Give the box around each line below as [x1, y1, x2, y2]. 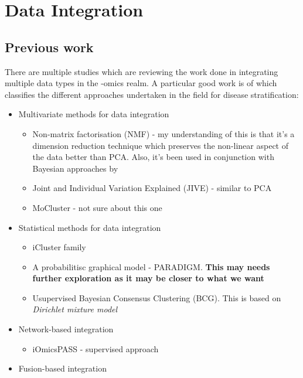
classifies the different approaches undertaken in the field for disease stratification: [5, 88, 299, 100]
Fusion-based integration [18, 362, 107, 374]
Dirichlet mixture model [32, 303, 118, 315]
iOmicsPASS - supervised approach [32, 342, 159, 355]
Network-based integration [18, 323, 114, 335]
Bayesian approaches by [32, 162, 118, 174]
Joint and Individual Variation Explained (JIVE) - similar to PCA [32, 182, 272, 194]
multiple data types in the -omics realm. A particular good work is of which [5, 77, 277, 89]
